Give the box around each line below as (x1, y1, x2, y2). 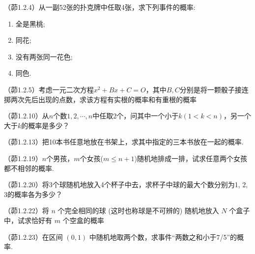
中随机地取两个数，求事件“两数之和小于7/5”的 (89, 231, 237, 242)
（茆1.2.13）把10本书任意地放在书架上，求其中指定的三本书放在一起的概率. (4, 137, 244, 147)
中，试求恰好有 (4, 215, 52, 225)
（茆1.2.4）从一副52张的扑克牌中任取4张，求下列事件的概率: (4, 2, 196, 12)
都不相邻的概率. (4, 163, 54, 173)
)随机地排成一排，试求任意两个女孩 (134, 153, 247, 163)
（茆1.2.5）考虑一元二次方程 (4, 84, 94, 94)
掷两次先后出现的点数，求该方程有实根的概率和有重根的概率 (4, 94, 197, 104)
